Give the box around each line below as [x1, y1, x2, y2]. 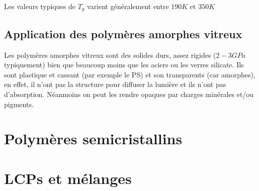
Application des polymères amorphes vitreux [4, 26, 242, 41]
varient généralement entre [87, 1, 169, 11]
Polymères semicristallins [4, 128, 183, 149]
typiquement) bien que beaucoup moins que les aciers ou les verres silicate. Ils [4, 59, 244, 70]
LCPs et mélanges [4, 167, 132, 188]
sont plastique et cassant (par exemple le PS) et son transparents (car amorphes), [4, 69, 255, 79]
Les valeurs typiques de [4, 1, 76, 11]
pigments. [4, 99, 34, 109]
